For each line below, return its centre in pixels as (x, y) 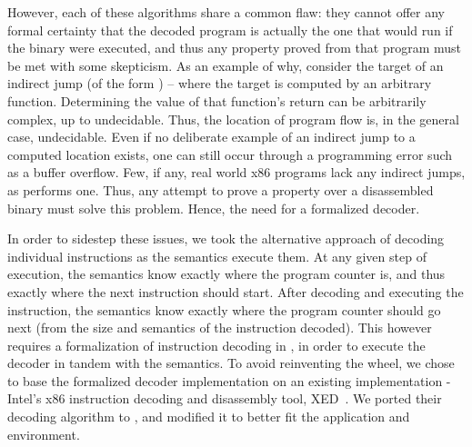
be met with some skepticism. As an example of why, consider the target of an (226, 65)
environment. (44, 434)
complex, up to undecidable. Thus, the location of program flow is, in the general (233, 119)
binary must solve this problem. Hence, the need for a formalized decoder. (214, 208)
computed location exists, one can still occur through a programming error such (230, 154)
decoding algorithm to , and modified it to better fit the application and (209, 417)
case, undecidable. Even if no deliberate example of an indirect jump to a (211, 137)
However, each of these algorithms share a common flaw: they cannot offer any (226, 12)
